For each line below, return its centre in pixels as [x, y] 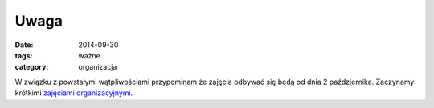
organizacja [98, 67]
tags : [24, 55]
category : [32, 67]
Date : [24, 45]
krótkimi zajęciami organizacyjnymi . [74, 93]
